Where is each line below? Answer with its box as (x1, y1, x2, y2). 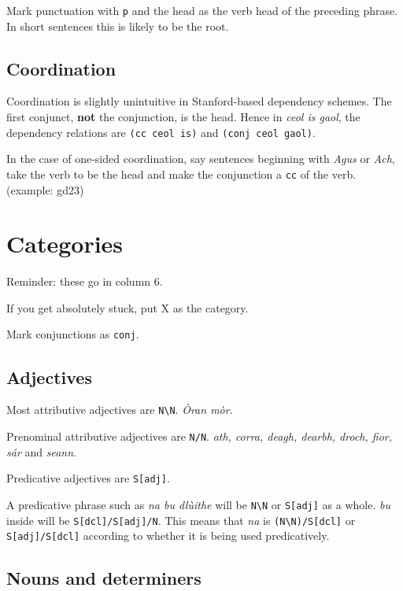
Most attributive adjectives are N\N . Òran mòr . (6, 401, 233, 418)
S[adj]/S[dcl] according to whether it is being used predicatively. (6, 527, 330, 544)
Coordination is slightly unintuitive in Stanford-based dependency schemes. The (6, 93, 392, 109)
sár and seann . (6, 443, 76, 460)
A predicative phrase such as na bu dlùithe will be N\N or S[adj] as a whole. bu (6, 496, 390, 512)
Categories (6, 227, 124, 260)
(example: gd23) (6, 181, 84, 198)
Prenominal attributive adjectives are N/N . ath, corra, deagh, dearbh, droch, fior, (6, 427, 393, 444)
